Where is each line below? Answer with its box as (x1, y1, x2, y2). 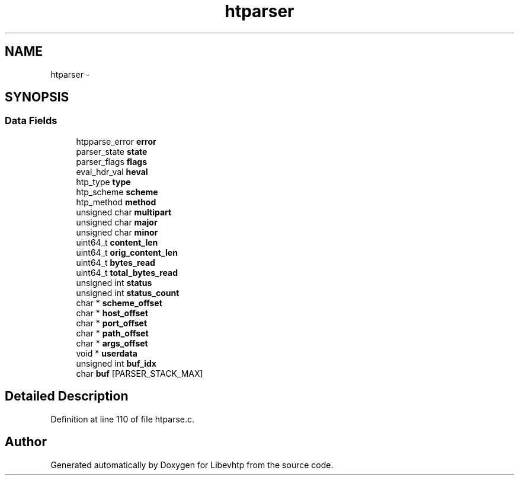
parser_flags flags (76, 156, 147, 167)
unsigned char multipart (76, 206, 172, 217)
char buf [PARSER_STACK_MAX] (76, 368, 203, 379)
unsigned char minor (76, 227, 158, 237)
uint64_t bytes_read (76, 257, 155, 268)
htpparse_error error (76, 136, 156, 147)
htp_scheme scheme (76, 186, 158, 197)
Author (5, 434, 47, 450)
